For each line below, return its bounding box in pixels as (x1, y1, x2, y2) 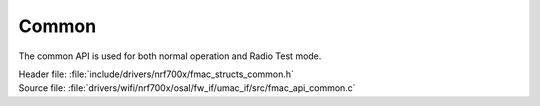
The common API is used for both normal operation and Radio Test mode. (18, 50, 322, 62)
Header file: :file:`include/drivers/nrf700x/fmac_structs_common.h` (18, 68, 295, 80)
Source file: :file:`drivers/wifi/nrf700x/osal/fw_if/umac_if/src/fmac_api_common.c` (18, 82, 356, 94)
